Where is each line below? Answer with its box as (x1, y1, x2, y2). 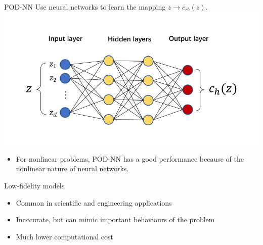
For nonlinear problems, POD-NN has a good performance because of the (16, 153, 244, 164)
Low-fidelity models (4, 180, 65, 190)
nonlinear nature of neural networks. (16, 163, 129, 174)
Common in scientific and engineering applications (16, 197, 172, 208)
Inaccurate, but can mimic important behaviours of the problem (16, 214, 215, 225)
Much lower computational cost (16, 231, 114, 241)
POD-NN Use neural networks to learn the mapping (4, 2, 166, 12)
